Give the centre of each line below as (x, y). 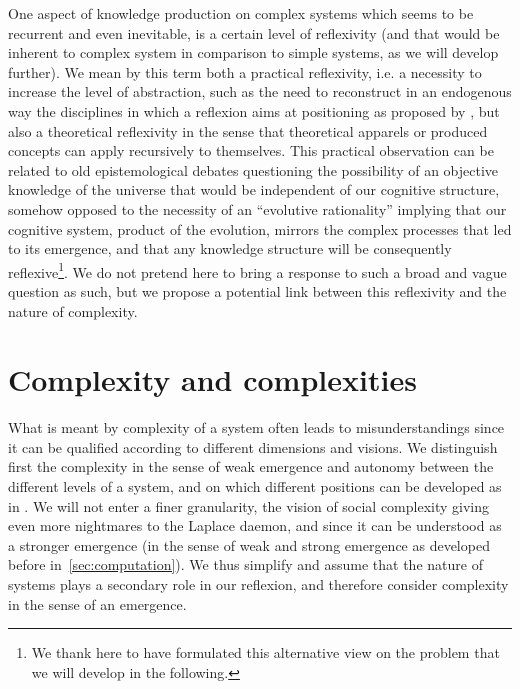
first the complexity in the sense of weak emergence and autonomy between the (251, 466)
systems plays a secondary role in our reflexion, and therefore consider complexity (258, 584)
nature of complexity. (73, 310)
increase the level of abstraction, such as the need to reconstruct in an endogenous (260, 91)
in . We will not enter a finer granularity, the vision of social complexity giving (249, 505)
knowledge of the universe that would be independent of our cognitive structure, (254, 189)
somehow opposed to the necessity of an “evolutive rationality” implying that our (257, 208)
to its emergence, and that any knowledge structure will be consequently (230, 248)
